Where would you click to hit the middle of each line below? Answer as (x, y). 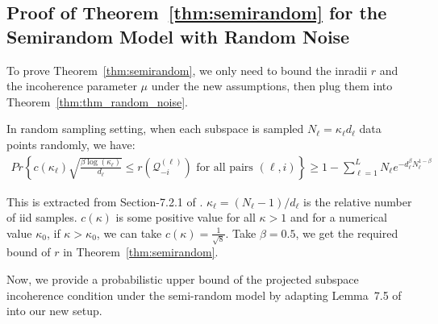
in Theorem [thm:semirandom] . (141, 252)
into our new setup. (54, 311)
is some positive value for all (186, 217)
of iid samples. (42, 217)
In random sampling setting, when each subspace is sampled (155, 129)
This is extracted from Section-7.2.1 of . (105, 201)
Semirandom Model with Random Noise (178, 36)
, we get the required (347, 233)
